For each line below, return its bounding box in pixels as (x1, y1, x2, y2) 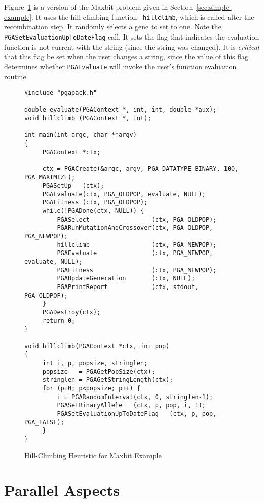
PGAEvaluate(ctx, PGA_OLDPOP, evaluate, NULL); (42, 190, 206, 198)
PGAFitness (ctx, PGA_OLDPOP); (42, 199, 148, 206)
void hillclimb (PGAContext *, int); (24, 114, 152, 122)
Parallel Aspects (4, 480, 120, 500)
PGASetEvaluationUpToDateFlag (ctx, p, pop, (57, 410, 217, 417)
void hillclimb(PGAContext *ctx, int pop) (24, 342, 170, 350)
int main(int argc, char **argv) (24, 131, 137, 139)
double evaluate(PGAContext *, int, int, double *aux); (24, 106, 217, 114)
